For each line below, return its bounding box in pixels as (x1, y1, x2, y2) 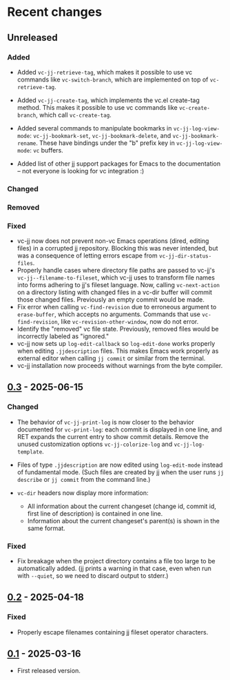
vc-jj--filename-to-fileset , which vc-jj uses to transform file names (17, 273, 216, 282)
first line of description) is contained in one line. (27, 509, 163, 518)
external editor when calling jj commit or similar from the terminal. (17, 354, 206, 362)
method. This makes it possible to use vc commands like (17, 103, 178, 111)
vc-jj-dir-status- (158, 253, 212, 260)
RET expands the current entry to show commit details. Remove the (17, 432, 209, 440)
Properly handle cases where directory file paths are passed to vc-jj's (17, 266, 216, 275)
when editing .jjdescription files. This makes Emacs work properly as (17, 347, 219, 356)
